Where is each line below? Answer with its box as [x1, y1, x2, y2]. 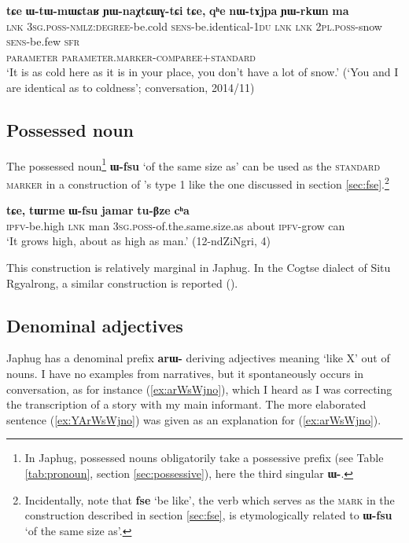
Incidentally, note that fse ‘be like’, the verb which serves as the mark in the [24, 491, 395, 508]
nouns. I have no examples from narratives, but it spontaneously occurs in [6, 365, 364, 382]
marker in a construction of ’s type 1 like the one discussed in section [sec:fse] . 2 [6, 174, 389, 192]
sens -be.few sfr [6, 33, 80, 50]
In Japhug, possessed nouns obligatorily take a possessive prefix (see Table [24, 449, 384, 466]
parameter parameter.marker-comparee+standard [6, 48, 256, 64]
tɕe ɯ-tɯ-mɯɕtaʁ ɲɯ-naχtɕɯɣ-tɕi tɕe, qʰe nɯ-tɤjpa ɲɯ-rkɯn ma [6, 2, 349, 18]
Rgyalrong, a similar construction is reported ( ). [6, 274, 238, 291]
